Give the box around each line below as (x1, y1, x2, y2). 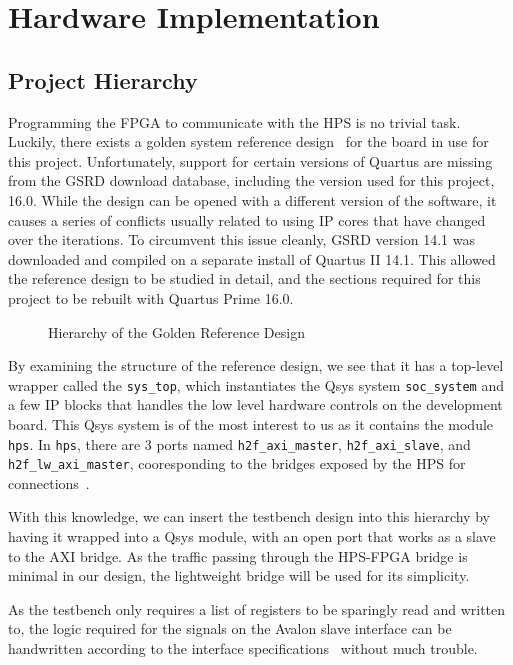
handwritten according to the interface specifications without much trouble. (8, 638, 478, 659)
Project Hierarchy (8, 64, 198, 95)
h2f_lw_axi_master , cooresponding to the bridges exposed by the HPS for (8, 453, 466, 474)
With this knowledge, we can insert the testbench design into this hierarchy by (8, 506, 490, 527)
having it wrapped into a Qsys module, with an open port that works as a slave (8, 526, 496, 547)
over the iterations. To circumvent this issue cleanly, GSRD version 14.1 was (8, 229, 475, 250)
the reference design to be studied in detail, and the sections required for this (8, 268, 481, 289)
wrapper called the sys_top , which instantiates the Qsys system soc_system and (8, 374, 504, 395)
